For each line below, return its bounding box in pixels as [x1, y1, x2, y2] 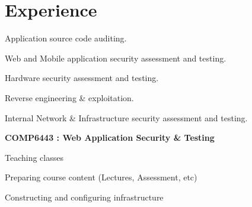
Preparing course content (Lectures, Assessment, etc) [5, 171, 197, 183]
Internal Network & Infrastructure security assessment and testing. [5, 111, 248, 124]
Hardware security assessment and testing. [5, 72, 159, 84]
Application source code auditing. [5, 32, 127, 44]
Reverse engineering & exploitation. [5, 91, 134, 103]
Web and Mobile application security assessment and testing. [5, 51, 227, 64]
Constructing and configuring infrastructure [5, 190, 164, 203]
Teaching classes [5, 151, 63, 163]
